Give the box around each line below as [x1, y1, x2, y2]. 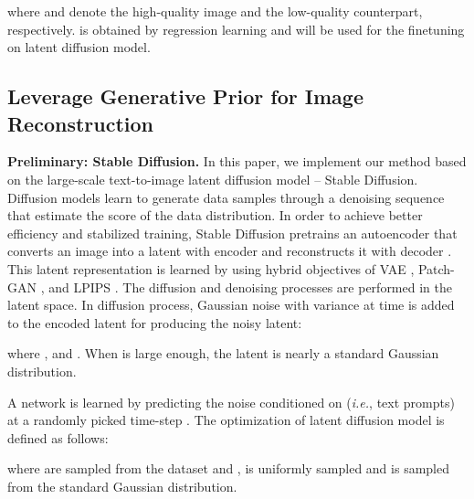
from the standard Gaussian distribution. [7, 476, 237, 495]
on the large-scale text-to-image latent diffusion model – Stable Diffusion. [7, 169, 418, 188]
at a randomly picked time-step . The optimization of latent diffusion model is [7, 410, 445, 430]
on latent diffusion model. [7, 37, 151, 57]
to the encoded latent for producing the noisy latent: [7, 313, 302, 332]
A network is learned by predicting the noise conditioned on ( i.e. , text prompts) [7, 392, 455, 411]
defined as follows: [7, 428, 109, 447]
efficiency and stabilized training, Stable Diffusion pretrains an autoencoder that [7, 223, 458, 242]
